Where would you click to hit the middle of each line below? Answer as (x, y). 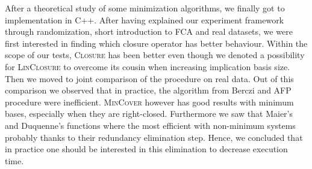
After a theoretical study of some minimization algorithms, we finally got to (145, 8)
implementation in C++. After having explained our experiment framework (145, 19)
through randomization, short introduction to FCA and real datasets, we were (149, 31)
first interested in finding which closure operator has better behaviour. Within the (156, 43)
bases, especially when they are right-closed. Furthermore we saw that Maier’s (149, 114)
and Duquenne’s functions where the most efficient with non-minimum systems (150, 125)
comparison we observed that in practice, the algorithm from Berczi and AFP (148, 90)
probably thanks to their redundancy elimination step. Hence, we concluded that (154, 137)
